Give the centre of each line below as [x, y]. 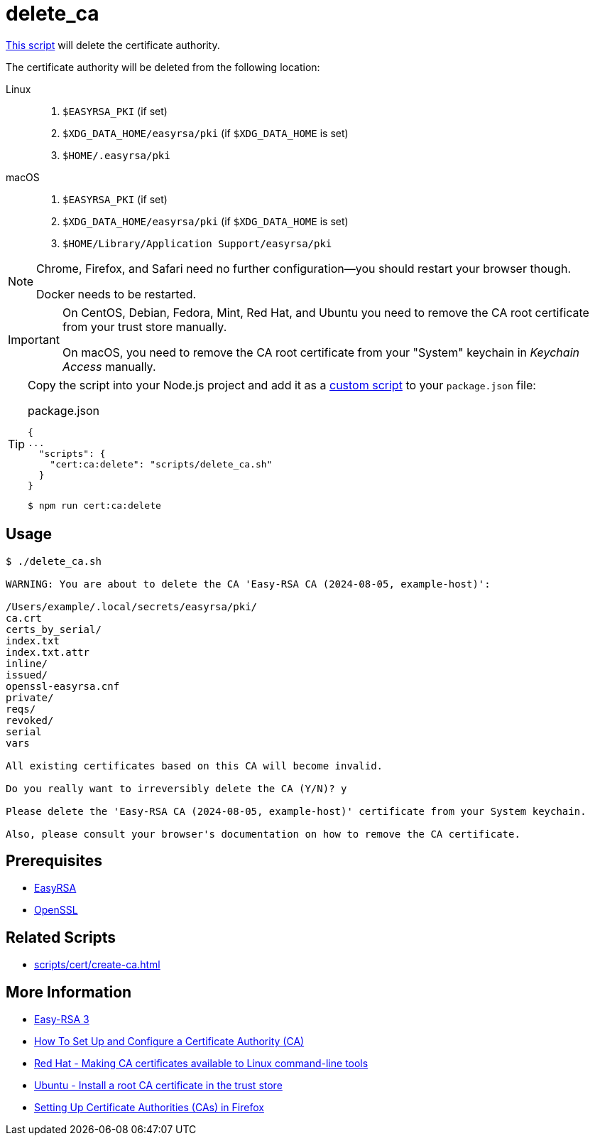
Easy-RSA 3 [62, 1020]
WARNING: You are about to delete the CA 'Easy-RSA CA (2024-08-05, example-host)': [248, 584]
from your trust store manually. [144, 326]
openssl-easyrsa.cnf [63, 686]
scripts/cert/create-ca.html [97, 965]
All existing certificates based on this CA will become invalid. [195, 766]
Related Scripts [61, 937]
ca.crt [24, 618]
